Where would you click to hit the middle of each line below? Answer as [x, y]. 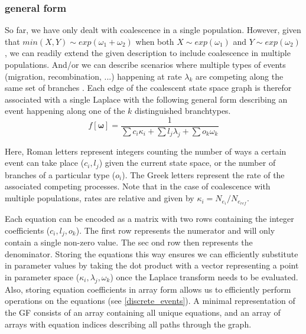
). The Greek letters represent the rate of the [203, 174]
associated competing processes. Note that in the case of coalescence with [138, 186]
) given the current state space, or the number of [187, 163]
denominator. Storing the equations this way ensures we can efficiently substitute [152, 253]
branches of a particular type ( [60, 174]
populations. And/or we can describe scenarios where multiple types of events [145, 64]
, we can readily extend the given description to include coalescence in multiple [148, 53]
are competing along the [240, 76]
